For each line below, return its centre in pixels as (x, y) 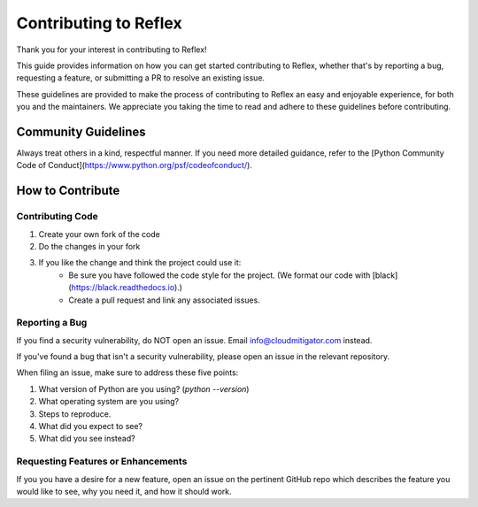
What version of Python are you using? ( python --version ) (144, 388)
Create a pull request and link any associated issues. (164, 300)
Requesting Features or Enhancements (102, 462)
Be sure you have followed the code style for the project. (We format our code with (220, 275)
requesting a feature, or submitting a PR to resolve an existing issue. (141, 78)
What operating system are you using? (109, 402)
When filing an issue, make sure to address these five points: (127, 373)
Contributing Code (57, 217)
